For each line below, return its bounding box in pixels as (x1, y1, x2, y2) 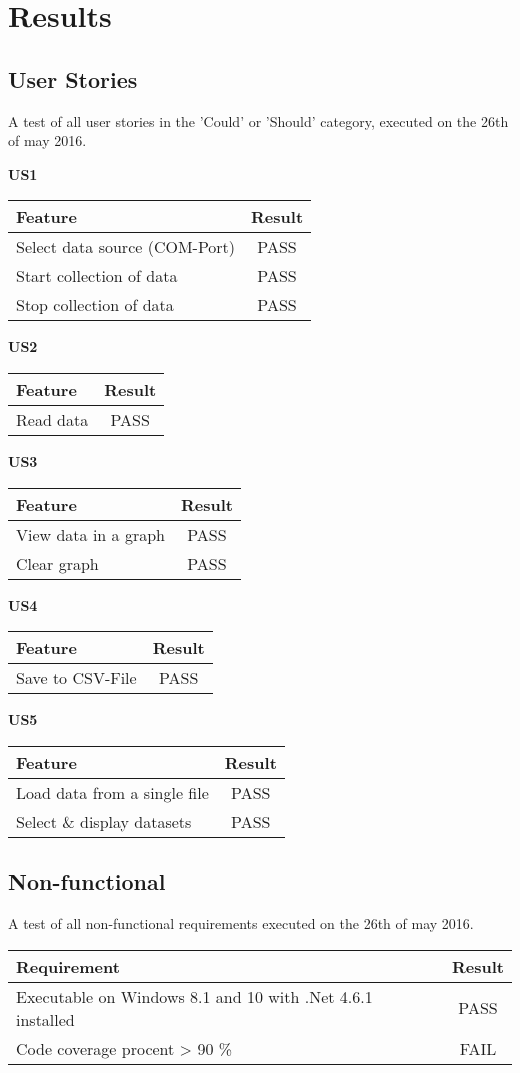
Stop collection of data (16, 293, 174, 317)
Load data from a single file (16, 780, 209, 804)
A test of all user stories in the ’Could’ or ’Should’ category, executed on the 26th (8, 110, 509, 131)
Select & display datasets (16, 809, 192, 833)
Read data (16, 407, 89, 431)
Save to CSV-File (16, 666, 137, 690)
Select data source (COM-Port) (16, 235, 236, 259)
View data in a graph (16, 522, 165, 546)
